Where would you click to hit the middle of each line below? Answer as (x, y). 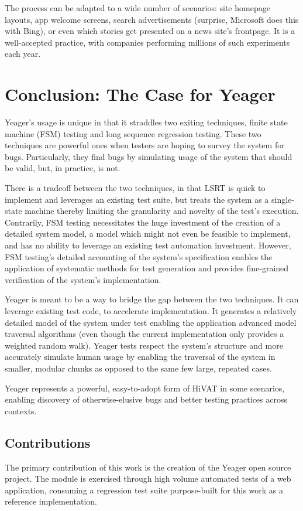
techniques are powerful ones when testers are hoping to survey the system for (145, 145)
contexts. (21, 410)
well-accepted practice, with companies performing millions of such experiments (147, 42)
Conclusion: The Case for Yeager (140, 94)
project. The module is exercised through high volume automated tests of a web (148, 478)
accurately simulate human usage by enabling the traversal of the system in (140, 357)
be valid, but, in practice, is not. (63, 168)
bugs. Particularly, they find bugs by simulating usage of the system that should (149, 156)
